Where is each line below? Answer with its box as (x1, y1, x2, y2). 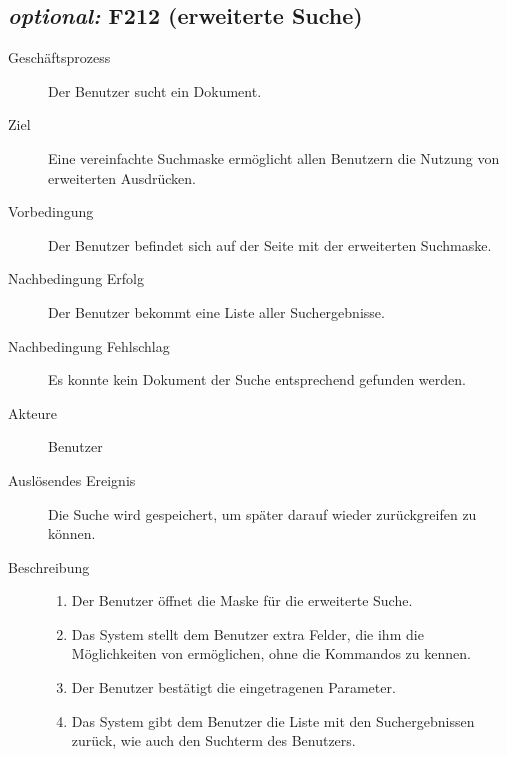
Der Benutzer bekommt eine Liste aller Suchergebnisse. (48, 301, 385, 322)
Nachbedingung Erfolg (8, 268, 144, 289)
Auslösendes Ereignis (8, 469, 136, 490)
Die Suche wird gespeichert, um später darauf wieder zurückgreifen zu (48, 503, 477, 524)
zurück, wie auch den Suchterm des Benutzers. (71, 730, 356, 751)
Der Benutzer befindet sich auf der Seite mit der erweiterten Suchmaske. (48, 234, 492, 255)
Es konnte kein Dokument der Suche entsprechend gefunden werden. (48, 369, 466, 390)
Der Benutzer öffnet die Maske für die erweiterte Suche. (71, 590, 413, 611)
